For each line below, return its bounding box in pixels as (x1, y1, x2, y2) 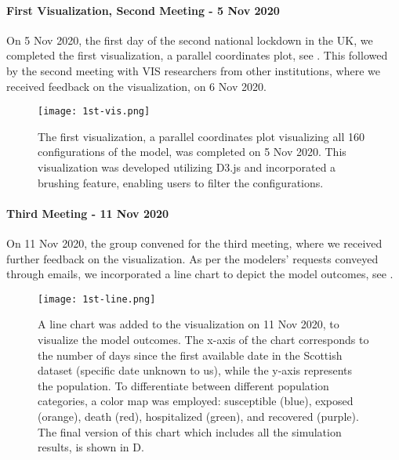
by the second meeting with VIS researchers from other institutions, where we (6, 62, 380, 78)
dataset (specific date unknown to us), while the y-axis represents (38, 362, 353, 379)
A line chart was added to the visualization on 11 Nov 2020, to (38, 316, 339, 332)
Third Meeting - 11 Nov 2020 (6, 205, 169, 221)
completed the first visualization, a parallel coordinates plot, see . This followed (6, 47, 388, 63)
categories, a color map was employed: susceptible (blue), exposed (38, 393, 354, 409)
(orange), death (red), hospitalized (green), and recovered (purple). (38, 408, 359, 424)
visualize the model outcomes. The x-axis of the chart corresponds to (38, 331, 369, 348)
